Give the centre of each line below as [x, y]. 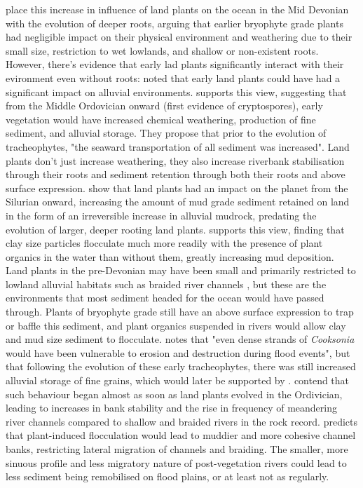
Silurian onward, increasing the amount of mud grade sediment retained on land [178, 202]
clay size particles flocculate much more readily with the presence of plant [164, 243]
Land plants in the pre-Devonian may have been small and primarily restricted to [181, 270]
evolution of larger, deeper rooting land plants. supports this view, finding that [175, 229]
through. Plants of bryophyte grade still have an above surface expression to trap [180, 312]
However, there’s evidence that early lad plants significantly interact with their [175, 64]
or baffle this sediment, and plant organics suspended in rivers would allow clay [176, 325]
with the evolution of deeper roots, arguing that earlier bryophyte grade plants [174, 23]
